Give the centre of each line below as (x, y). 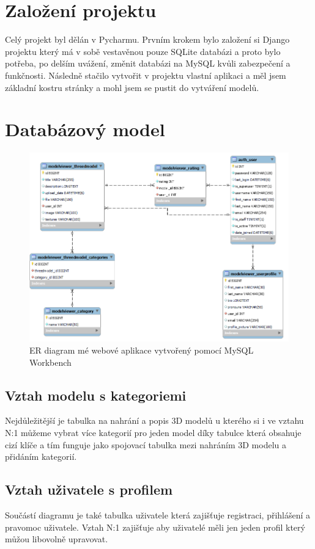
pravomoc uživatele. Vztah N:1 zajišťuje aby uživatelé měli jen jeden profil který (155, 527)
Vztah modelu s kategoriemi (96, 395)
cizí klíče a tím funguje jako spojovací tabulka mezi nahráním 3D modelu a (146, 444)
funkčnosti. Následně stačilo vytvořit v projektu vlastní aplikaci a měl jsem (146, 75)
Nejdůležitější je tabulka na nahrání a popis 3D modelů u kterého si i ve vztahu (154, 420)
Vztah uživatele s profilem (89, 489)
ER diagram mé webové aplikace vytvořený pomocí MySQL (142, 350)
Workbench (50, 362)
